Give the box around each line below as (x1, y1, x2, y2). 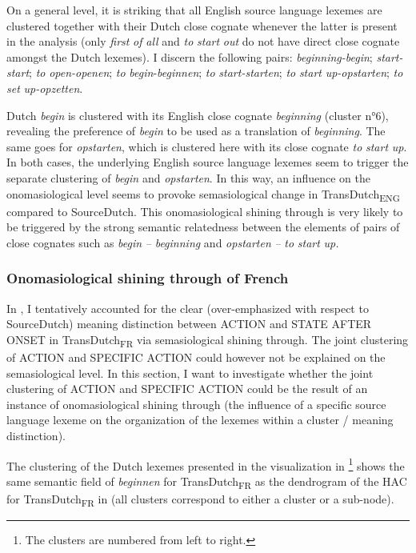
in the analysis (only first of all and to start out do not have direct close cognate (6, 33, 400, 50)
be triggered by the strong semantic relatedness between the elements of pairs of (6, 218, 400, 235)
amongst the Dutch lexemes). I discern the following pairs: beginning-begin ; (6, 48, 373, 65)
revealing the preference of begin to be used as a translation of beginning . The (6, 122, 386, 139)
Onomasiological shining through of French (6, 268, 289, 288)
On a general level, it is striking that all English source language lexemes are (6, 2, 382, 18)
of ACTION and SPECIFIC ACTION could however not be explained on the (6, 348, 386, 365)
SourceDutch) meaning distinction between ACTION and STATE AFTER (6, 315, 372, 332)
